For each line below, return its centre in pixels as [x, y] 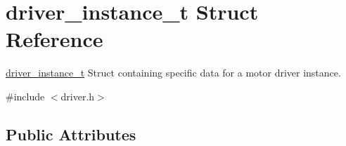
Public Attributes [71, 134]
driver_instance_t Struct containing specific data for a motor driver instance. [173, 73]
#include [25, 96]
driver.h [78, 96]
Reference [55, 39]
